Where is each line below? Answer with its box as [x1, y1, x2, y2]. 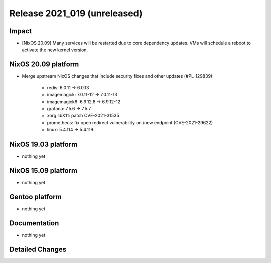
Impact [9, 27, 32, 35]
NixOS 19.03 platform [9, 140, 78, 148]
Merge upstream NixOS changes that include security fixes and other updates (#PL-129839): [22, 73, 214, 79]
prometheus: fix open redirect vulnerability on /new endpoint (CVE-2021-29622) [47, 119, 213, 125]
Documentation [9, 219, 59, 227]
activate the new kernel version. [22, 47, 88, 53]
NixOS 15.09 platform [9, 166, 78, 175]
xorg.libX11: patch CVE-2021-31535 [47, 113, 120, 119]
